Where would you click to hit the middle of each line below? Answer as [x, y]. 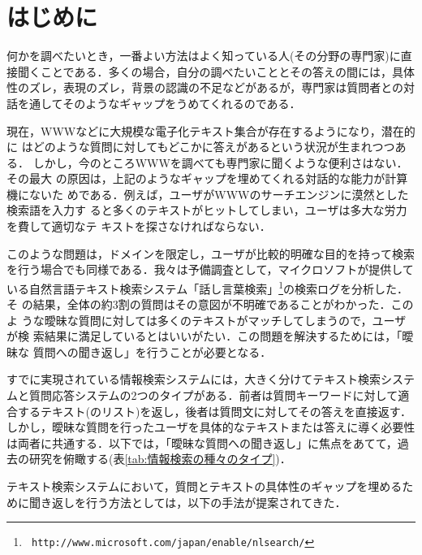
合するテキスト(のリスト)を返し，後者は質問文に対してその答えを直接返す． [209, 411]
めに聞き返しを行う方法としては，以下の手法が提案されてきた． [177, 502]
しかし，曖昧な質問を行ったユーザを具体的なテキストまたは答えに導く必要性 [211, 427]
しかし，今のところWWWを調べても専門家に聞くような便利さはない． [220, 162]
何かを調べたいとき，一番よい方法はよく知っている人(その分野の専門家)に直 [209, 56]
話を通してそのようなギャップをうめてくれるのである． [154, 103]
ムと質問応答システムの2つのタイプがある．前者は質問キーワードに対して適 [208, 395]
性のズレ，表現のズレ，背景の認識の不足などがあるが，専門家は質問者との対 [211, 87]
